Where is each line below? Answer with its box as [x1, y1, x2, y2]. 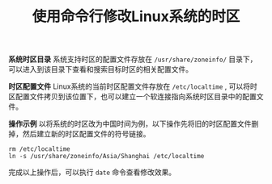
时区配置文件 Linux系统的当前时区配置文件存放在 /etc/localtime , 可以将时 [8, 82, 257, 91]
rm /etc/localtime [8, 145, 70, 153]
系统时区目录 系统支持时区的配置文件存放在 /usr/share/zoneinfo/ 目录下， [8, 54, 257, 65]
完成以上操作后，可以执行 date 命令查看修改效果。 [8, 167, 176, 178]
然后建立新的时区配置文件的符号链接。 [22, 129, 151, 139]
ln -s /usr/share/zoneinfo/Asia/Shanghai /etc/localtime [8, 153, 205, 161]
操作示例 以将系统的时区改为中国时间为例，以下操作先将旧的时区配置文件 [8, 119, 252, 129]
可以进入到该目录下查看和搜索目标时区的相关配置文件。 [8, 65, 193, 74]
